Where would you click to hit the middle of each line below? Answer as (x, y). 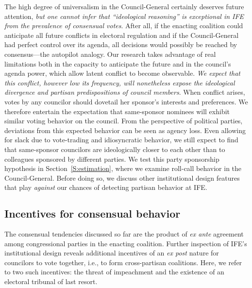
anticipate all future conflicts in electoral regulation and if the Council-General (122, 35)
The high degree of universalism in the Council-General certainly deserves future (124, 6)
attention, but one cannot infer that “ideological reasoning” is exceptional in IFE (124, 16)
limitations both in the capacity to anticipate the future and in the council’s (118, 63)
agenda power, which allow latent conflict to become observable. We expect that (122, 73)
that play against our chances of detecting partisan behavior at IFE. (106, 187)
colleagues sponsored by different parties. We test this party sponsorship (112, 159)
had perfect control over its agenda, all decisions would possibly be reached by (121, 44)
